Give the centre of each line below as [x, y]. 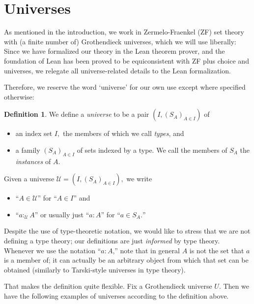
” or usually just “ [62, 214]
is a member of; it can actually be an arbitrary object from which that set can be [126, 260]
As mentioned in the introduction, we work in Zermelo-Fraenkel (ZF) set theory [124, 32]
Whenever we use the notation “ [53, 250]
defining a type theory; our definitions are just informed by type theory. [112, 241]
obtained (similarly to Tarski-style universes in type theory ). [95, 269]
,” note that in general [146, 250]
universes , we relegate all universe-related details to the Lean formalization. [117, 70]
